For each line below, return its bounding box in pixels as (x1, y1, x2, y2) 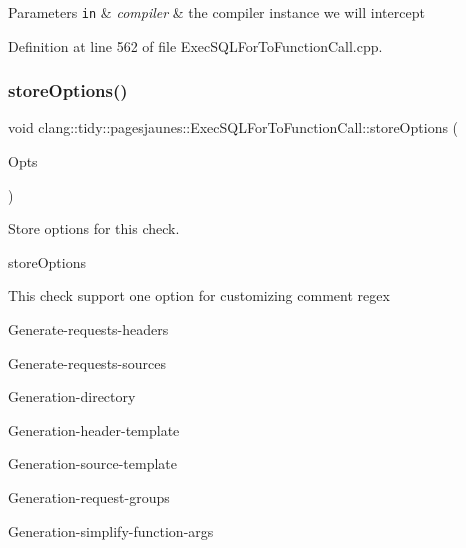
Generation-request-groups (8, 487, 170, 507)
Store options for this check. (8, 218, 180, 239)
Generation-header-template (8, 419, 180, 440)
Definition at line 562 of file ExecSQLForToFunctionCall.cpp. (8, 35, 383, 56)
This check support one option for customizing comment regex (8, 285, 390, 306)
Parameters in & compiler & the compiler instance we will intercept (8, 2, 425, 22)
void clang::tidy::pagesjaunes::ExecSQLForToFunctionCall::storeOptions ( (8, 117, 459, 138)
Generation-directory (8, 386, 136, 407)
